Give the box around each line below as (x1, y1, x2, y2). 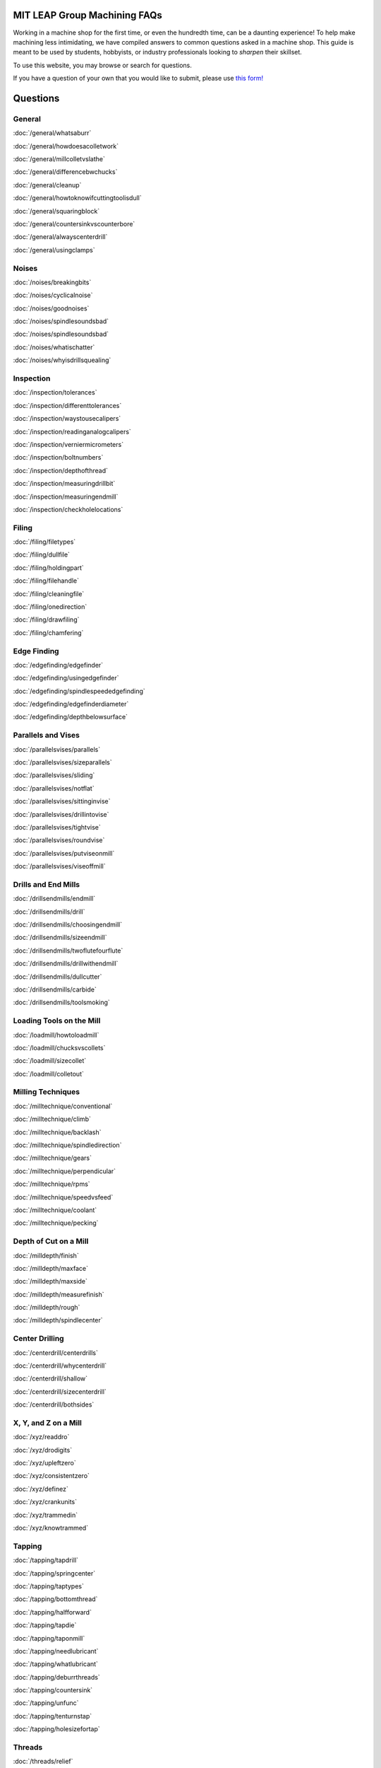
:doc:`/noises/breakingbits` (13, 278, 92, 286)
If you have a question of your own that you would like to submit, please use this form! (13, 74, 264, 83)
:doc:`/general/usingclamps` (13, 245, 95, 254)
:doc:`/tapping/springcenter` (13, 1569, 95, 1577)
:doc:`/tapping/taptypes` (13, 1581, 84, 1590)
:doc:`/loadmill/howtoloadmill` (13, 1030, 99, 1039)
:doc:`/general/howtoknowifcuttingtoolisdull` (13, 194, 143, 202)
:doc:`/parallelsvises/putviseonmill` (13, 849, 115, 857)
